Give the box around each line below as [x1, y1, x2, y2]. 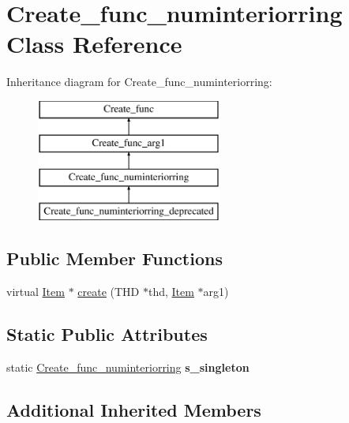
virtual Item [6, 283, 65, 299]
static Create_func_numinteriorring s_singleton [6, 358, 250, 375]
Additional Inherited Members [6, 397, 261, 421]
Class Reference [6, 28, 182, 60]
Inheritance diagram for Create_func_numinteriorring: [6, 73, 272, 90]
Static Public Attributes [6, 321, 208, 346]
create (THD [77, 283, 140, 299]
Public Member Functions [6, 246, 223, 271]
